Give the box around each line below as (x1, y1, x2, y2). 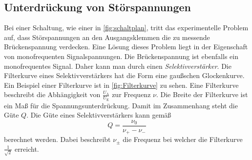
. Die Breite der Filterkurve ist (156, 89, 248, 100)
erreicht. (14, 143, 39, 154)
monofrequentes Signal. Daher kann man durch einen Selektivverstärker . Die (4, 60, 231, 71)
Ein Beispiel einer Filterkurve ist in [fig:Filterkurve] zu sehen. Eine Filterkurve (4, 80, 239, 90)
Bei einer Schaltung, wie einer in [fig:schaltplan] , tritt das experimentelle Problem (4, 22, 249, 33)
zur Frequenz (112, 89, 151, 100)
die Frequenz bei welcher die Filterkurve (123, 134, 243, 144)
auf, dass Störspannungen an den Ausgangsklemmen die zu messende (4, 32, 210, 42)
